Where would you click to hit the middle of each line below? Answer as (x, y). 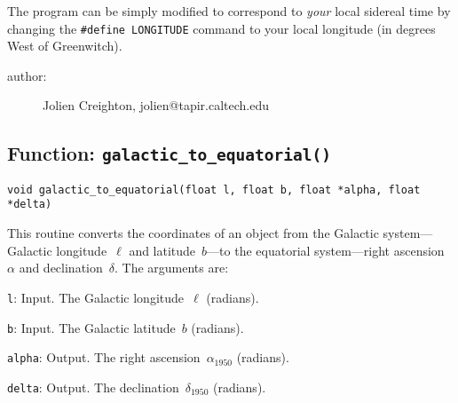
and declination (61, 268)
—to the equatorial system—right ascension (326, 250)
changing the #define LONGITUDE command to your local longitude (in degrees (221, 28)
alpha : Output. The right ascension (104, 357)
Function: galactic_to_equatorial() (169, 153)
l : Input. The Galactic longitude (96, 297)
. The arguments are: (172, 268)
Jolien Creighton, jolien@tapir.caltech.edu (156, 105)
